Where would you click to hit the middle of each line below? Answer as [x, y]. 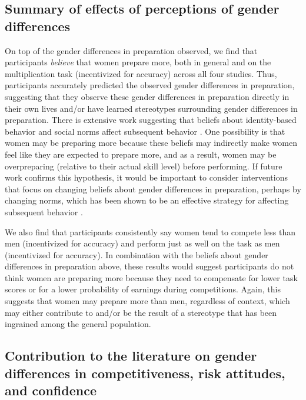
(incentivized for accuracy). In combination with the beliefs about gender [137, 254]
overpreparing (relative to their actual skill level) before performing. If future [144, 166]
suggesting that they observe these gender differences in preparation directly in [147, 96]
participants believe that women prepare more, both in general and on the [138, 62]
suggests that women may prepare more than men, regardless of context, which [147, 301]
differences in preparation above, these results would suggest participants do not [149, 266]
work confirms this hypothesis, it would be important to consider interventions [146, 177]
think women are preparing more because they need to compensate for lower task [151, 277]
